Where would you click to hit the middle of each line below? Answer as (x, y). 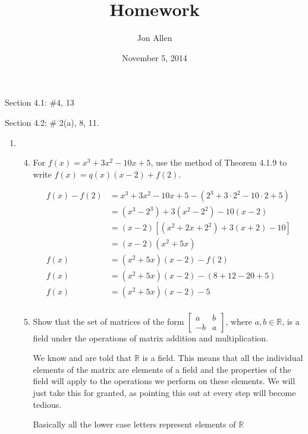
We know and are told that (82, 358)
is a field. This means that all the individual (223, 358)
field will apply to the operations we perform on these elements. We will (164, 381)
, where (239, 321)
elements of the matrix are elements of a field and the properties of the (162, 369)
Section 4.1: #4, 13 (40, 102)
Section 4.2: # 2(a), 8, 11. (52, 122)
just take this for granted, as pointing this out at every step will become (164, 392)
